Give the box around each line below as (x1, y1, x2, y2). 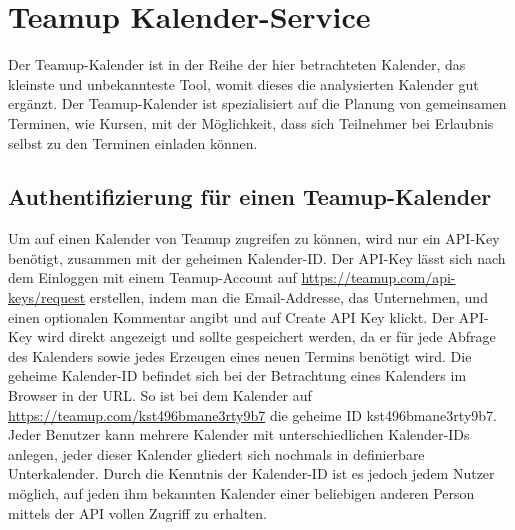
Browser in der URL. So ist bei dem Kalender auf (8, 385, 312, 406)
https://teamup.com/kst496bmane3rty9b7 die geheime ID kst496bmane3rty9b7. (8, 404, 497, 425)
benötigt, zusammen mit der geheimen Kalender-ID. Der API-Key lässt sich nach (8, 247, 506, 268)
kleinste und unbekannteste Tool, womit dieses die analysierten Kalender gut (8, 73, 479, 94)
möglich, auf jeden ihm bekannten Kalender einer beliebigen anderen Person (8, 483, 475, 504)
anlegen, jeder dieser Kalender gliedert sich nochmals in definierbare (8, 443, 425, 464)
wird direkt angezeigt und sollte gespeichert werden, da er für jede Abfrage (37, 326, 496, 347)
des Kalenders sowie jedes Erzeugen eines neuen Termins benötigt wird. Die (8, 345, 472, 366)
